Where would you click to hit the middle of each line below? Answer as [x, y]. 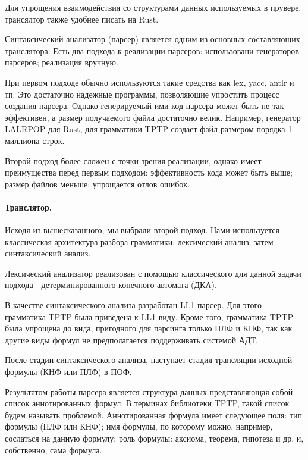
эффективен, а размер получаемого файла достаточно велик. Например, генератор [153, 117]
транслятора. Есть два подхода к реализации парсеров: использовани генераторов [152, 50]
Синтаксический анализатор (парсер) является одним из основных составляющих [153, 39]
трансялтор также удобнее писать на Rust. [82, 19]
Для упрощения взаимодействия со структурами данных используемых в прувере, [153, 7]
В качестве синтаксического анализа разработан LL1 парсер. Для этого [133, 305]
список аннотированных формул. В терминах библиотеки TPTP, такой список [147, 403]
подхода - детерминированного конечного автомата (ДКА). [111, 285]
